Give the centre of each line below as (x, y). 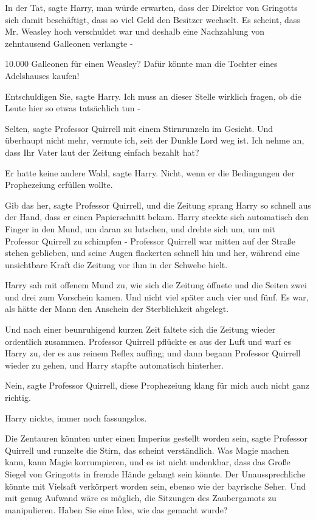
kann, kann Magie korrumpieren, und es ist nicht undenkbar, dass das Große (148, 462)
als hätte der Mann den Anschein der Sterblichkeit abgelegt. (117, 309)
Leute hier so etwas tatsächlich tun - (73, 108)
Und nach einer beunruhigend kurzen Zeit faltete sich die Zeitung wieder (140, 329)
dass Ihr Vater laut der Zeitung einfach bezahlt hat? (102, 152)
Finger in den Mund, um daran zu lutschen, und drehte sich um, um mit (140, 228)
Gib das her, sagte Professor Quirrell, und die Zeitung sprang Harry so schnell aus (158, 205)
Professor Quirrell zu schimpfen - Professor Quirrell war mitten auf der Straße (150, 241)
